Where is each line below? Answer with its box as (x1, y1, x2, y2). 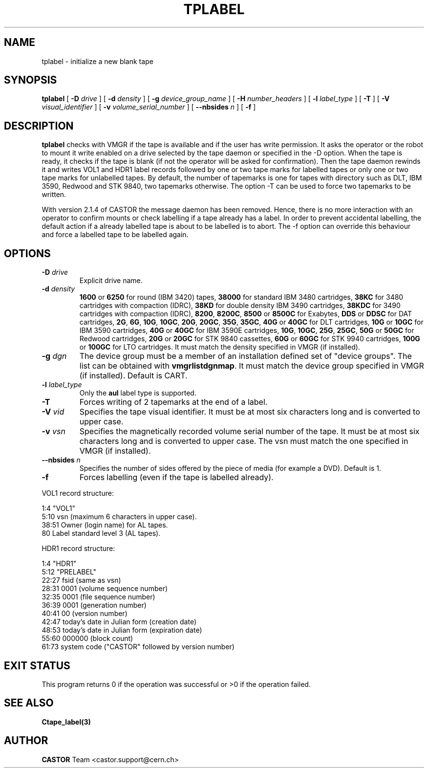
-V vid (42, 407, 64, 417)
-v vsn (42, 426, 65, 437)
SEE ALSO (4, 697, 54, 709)
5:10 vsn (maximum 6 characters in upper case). (42, 512, 197, 521)
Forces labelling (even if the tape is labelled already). (79, 472, 274, 483)
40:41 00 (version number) (42, 609, 128, 618)
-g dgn (42, 351, 67, 361)
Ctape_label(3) (42, 717, 91, 726)
